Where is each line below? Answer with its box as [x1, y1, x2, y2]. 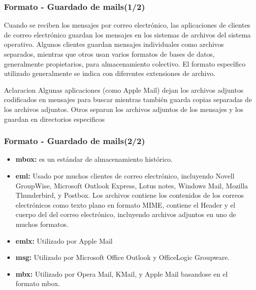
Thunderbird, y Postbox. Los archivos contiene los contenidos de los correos [15, 190, 244, 200]
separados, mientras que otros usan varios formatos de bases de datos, [4, 49, 215, 59]
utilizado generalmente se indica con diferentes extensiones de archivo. [4, 68, 216, 78]
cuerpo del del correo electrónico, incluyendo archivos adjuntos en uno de [15, 209, 236, 219]
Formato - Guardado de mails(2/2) [4, 135, 145, 147]
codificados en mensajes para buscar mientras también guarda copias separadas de [4, 94, 252, 105]
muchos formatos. [15, 218, 68, 229]
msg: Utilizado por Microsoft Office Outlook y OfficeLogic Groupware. [15, 252, 230, 262]
